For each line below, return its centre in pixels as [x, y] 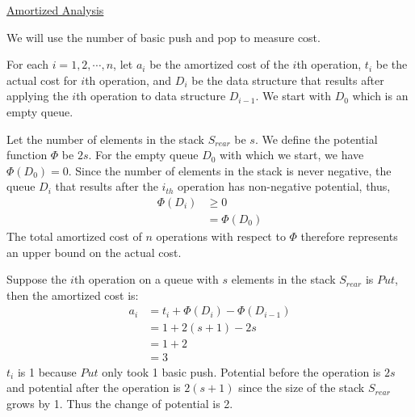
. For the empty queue [143, 155]
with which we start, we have [292, 155]
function [27, 155]
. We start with [293, 96]
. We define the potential [316, 139]
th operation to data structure [151, 96]
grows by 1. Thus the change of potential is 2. [120, 403]
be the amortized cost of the [219, 64]
